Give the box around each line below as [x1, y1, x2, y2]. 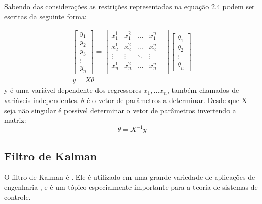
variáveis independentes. [4, 95, 79, 105]
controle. [4, 191, 31, 202]
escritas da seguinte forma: [4, 11, 87, 21]
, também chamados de [167, 85, 239, 95]
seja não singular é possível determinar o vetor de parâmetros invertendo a [4, 105, 236, 115]
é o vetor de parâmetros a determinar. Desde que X [87, 95, 247, 105]
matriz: [4, 115, 26, 125]
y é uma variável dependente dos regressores [4, 85, 141, 95]
